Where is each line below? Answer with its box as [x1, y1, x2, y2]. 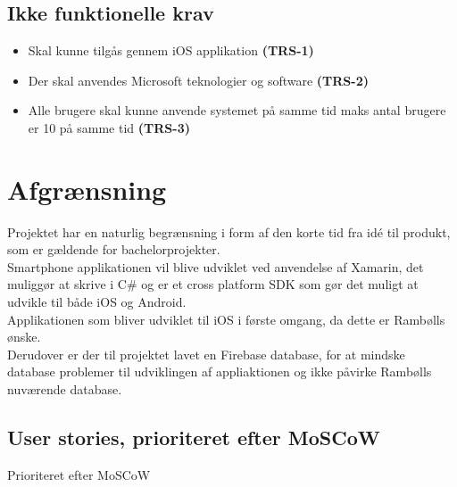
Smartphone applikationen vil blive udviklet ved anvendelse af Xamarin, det [7, 257, 424, 276]
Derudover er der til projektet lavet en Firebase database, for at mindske [7, 344, 405, 363]
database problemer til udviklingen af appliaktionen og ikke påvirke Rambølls [7, 362, 432, 381]
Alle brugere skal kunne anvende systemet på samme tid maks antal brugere [28, 101, 446, 120]
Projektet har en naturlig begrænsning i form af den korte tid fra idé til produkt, [7, 222, 451, 241]
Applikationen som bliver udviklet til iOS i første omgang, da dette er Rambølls [7, 310, 445, 328]
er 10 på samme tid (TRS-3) [28, 118, 190, 136]
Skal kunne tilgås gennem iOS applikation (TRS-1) [28, 41, 314, 60]
